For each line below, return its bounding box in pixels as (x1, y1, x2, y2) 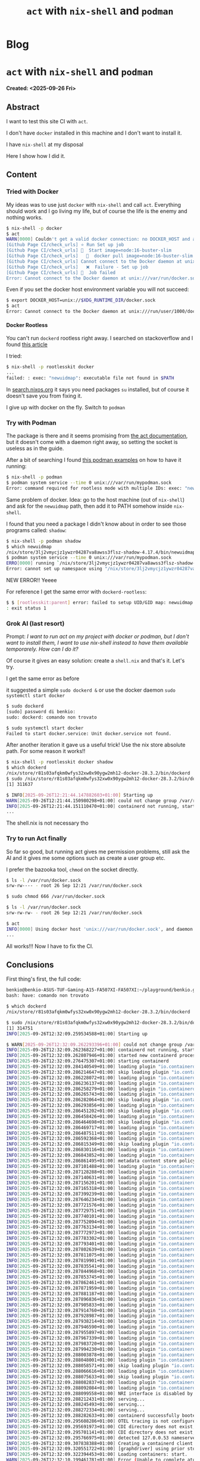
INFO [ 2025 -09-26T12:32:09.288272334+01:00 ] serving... (6, 1407, 145, 1413)
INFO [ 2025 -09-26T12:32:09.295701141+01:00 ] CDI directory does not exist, (6, 1429, 196, 1435)
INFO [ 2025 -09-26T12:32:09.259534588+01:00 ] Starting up (6, 1031, 148, 1037)
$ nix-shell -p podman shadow (6, 538, 82, 544)
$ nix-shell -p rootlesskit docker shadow (6, 759, 113, 765)
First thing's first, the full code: (6, 975, 82, 983)
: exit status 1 (6, 605, 46, 611)
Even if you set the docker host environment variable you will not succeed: (6, 286, 189, 293)
